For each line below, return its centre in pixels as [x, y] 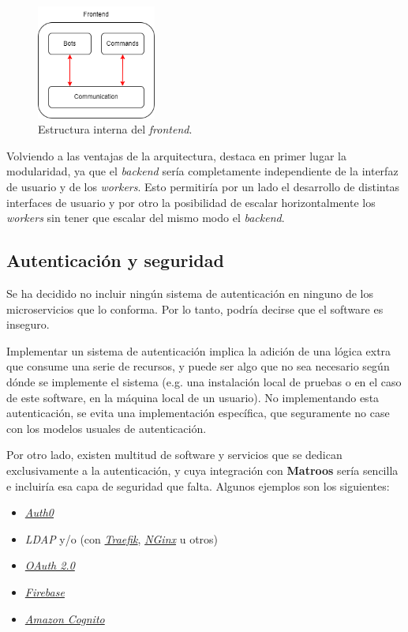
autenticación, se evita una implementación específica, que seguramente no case [198, 413]
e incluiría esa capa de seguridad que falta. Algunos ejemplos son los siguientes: [198, 485]
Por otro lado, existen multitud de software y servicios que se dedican [174, 455]
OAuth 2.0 [50, 565]
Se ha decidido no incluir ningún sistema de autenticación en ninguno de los [190, 293]
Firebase [45, 591]
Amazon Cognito [65, 618]
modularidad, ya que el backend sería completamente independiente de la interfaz [202, 171]
